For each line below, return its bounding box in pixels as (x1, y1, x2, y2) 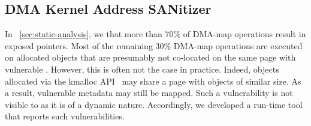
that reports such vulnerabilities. (5, 110, 125, 122)
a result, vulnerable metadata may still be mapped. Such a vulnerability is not (5, 86, 293, 99)
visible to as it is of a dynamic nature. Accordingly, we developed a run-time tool (5, 98, 303, 110)
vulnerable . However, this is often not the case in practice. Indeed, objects (5, 62, 279, 75)
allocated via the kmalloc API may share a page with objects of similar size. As (5, 74, 301, 87)
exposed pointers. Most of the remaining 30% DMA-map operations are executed (5, 39, 303, 52)
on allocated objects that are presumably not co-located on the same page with (5, 51, 296, 64)
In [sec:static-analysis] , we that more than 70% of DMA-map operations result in (5, 28, 306, 40)
